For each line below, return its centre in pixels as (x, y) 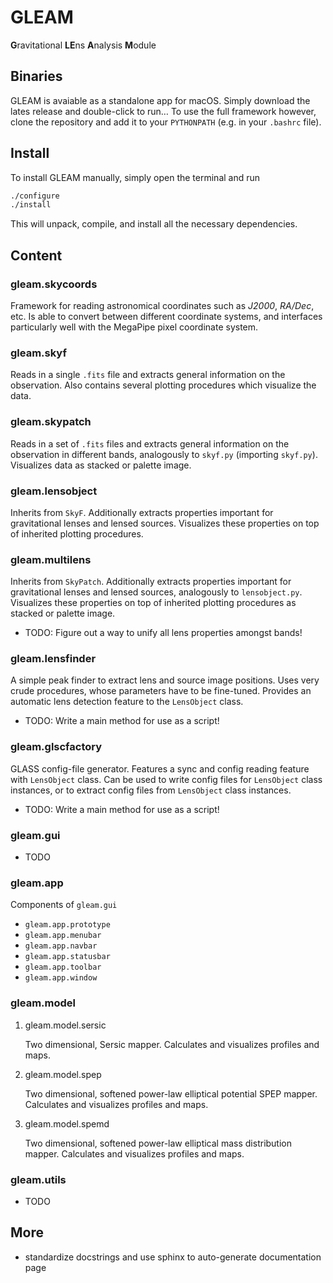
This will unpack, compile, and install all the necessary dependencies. (154, 224)
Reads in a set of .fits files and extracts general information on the (150, 443)
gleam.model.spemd (67, 1123)
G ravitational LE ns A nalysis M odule (83, 45)
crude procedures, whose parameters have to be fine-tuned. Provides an (161, 691)
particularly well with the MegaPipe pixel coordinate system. (134, 327)
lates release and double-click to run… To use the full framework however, (163, 111)
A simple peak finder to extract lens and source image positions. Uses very (165, 680)
